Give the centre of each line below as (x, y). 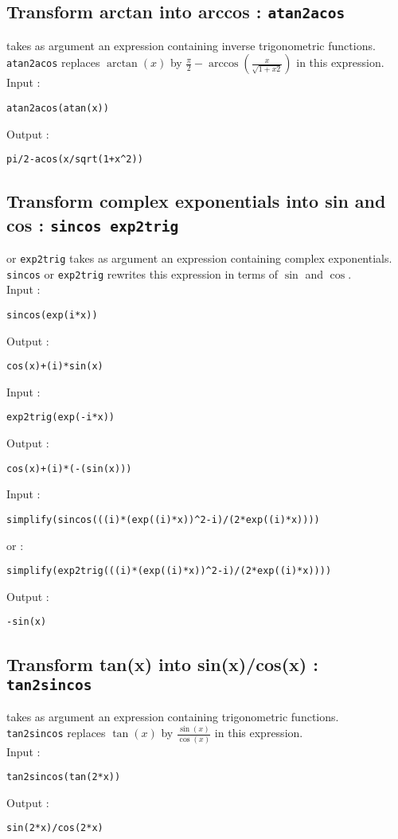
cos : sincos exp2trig (93, 224)
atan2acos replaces (53, 62)
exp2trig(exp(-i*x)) (61, 418)
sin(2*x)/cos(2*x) (55, 828)
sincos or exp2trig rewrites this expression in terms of (142, 273)
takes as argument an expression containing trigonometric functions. (173, 717)
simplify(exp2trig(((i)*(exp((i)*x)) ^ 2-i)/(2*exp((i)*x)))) (169, 571)
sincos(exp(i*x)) (52, 315)
